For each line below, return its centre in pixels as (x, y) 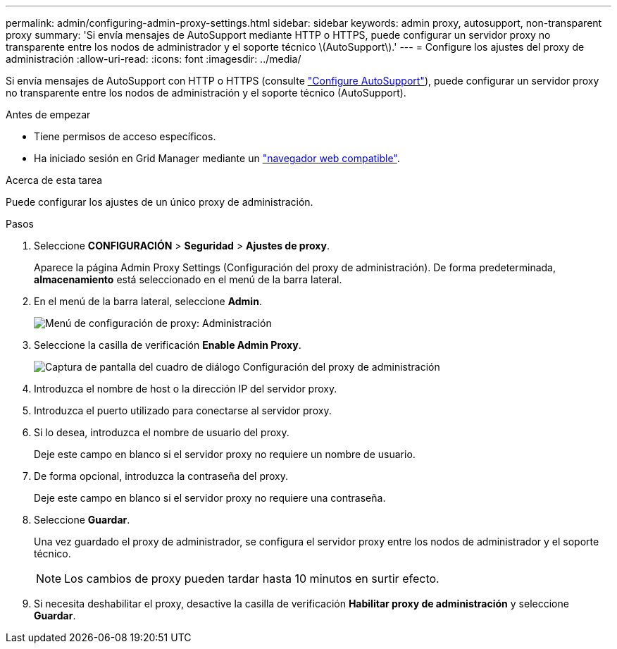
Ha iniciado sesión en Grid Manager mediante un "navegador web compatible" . (217, 158)
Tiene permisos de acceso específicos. (125, 136)
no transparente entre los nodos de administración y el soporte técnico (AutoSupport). (206, 93)
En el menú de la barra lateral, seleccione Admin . (148, 301)
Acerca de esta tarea (54, 180)
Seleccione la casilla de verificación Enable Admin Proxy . (168, 345)
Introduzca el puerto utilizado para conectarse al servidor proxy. (183, 410)
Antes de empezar (48, 115)
